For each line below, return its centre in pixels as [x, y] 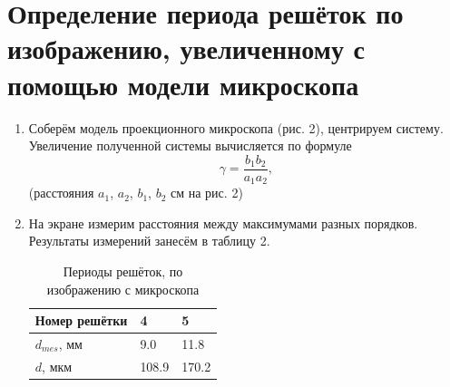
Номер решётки [81, 320]
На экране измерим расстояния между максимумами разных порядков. [223, 223]
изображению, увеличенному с [186, 48]
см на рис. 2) [207, 193]
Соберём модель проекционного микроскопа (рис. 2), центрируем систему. [236, 127]
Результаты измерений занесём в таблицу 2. [149, 241]
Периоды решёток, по [123, 271]
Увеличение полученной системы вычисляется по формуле [190, 145]
